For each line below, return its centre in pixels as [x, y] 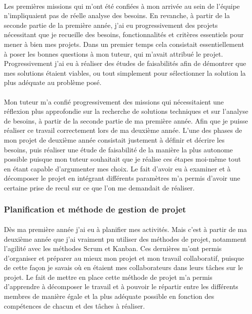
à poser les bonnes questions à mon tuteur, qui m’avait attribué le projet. [114, 53]
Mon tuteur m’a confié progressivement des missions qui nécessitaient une [114, 101]
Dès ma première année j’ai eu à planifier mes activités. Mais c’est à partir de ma [126, 229]
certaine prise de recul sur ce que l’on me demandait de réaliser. [99, 187]
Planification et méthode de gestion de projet [95, 209]
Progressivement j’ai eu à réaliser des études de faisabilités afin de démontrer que [125, 63]
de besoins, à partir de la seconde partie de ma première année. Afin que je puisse [126, 120]
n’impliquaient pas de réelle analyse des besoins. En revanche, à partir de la [117, 15]
